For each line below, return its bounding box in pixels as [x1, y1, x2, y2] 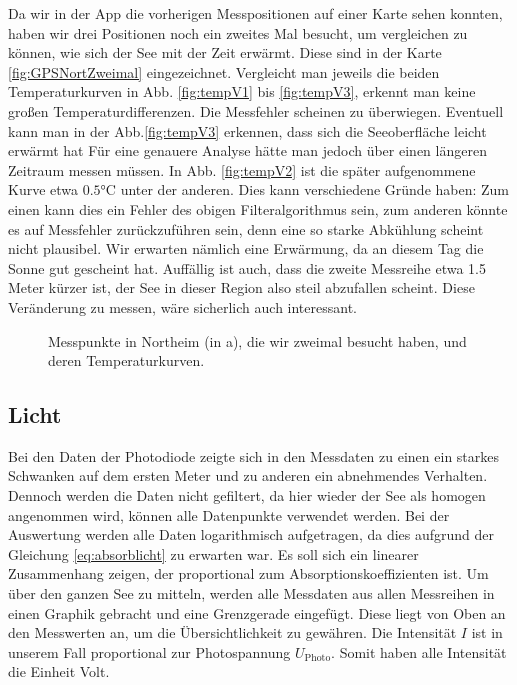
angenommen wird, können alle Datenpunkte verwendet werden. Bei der [8, 504, 450, 525]
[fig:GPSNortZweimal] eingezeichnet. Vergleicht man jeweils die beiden [8, 61, 440, 82]
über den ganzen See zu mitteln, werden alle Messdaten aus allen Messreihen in [8, 583, 495, 604]
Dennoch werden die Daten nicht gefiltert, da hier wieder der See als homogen [8, 485, 486, 506]
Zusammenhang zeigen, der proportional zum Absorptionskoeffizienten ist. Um [8, 563, 489, 584]
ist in [471, 622, 503, 643]
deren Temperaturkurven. [48, 350, 205, 371]
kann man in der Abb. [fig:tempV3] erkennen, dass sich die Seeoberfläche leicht [8, 120, 487, 141]
